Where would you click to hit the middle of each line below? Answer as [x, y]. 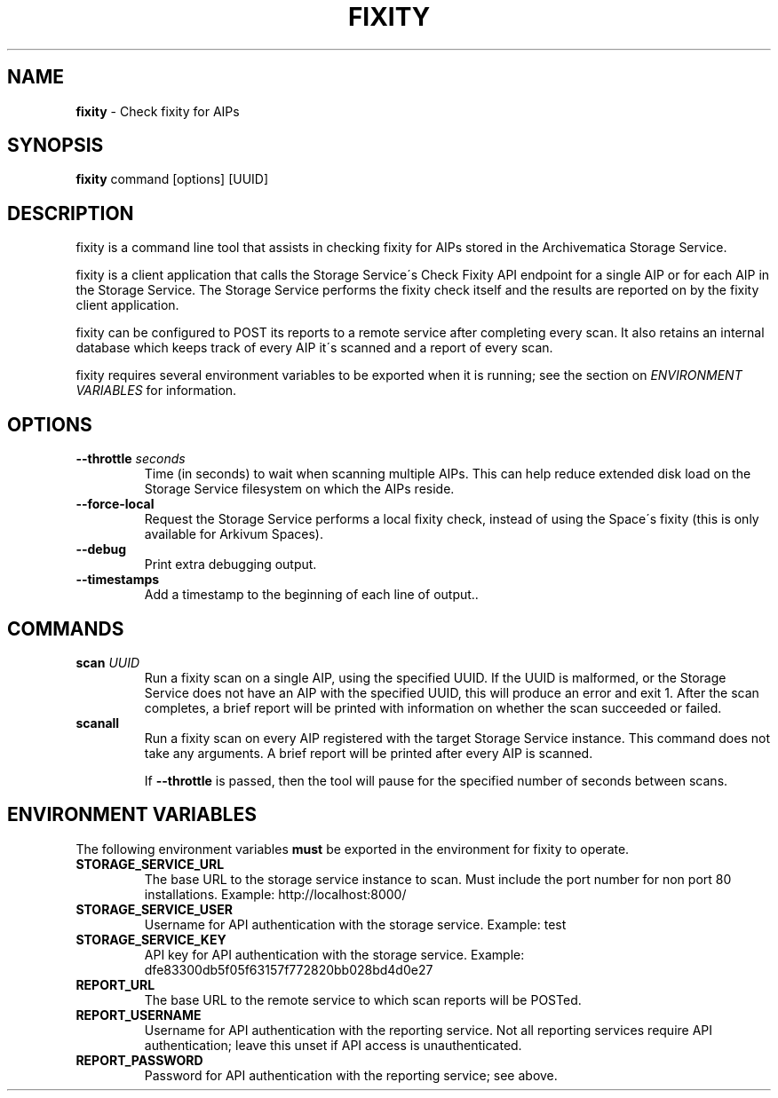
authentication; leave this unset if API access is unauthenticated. [333, 1045]
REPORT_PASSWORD [139, 1060]
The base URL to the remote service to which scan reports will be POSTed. [363, 999]
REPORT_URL [115, 984]
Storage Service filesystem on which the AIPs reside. [299, 489]
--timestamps [118, 580]
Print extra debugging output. [230, 565]
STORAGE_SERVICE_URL [150, 864]
